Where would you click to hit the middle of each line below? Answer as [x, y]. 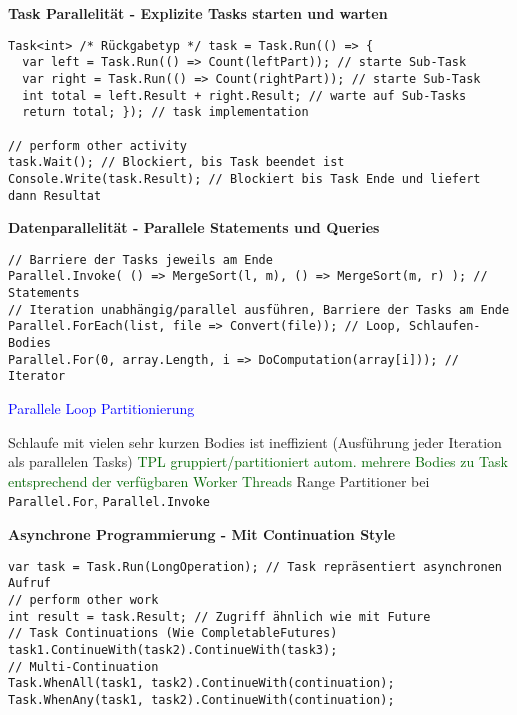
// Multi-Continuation [83, 666]
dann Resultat [55, 195]
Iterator [37, 376]
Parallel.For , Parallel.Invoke [109, 500]
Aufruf [29, 583]
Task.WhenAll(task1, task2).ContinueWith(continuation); [201, 683]
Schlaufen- [444, 326]
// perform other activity [97, 145]
